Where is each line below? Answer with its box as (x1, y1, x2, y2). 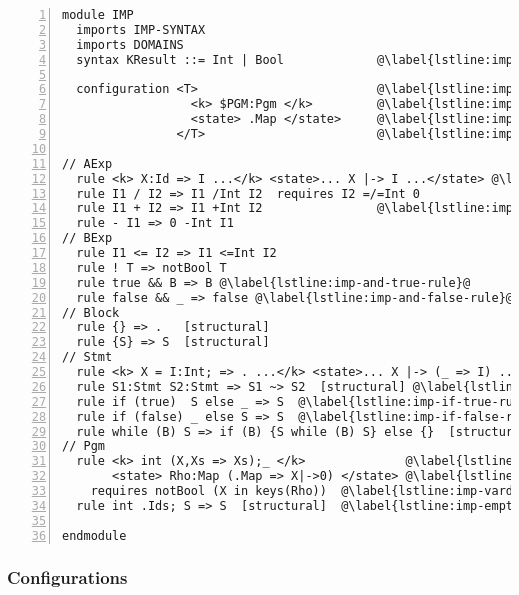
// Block (62, 305, 120, 320)
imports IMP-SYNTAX (76, 22, 206, 37)
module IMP (62, 8, 134, 22)
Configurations (7, 565, 128, 590)
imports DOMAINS (76, 37, 184, 52)
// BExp (62, 231, 113, 246)
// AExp (62, 156, 113, 171)
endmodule (62, 528, 127, 543)
